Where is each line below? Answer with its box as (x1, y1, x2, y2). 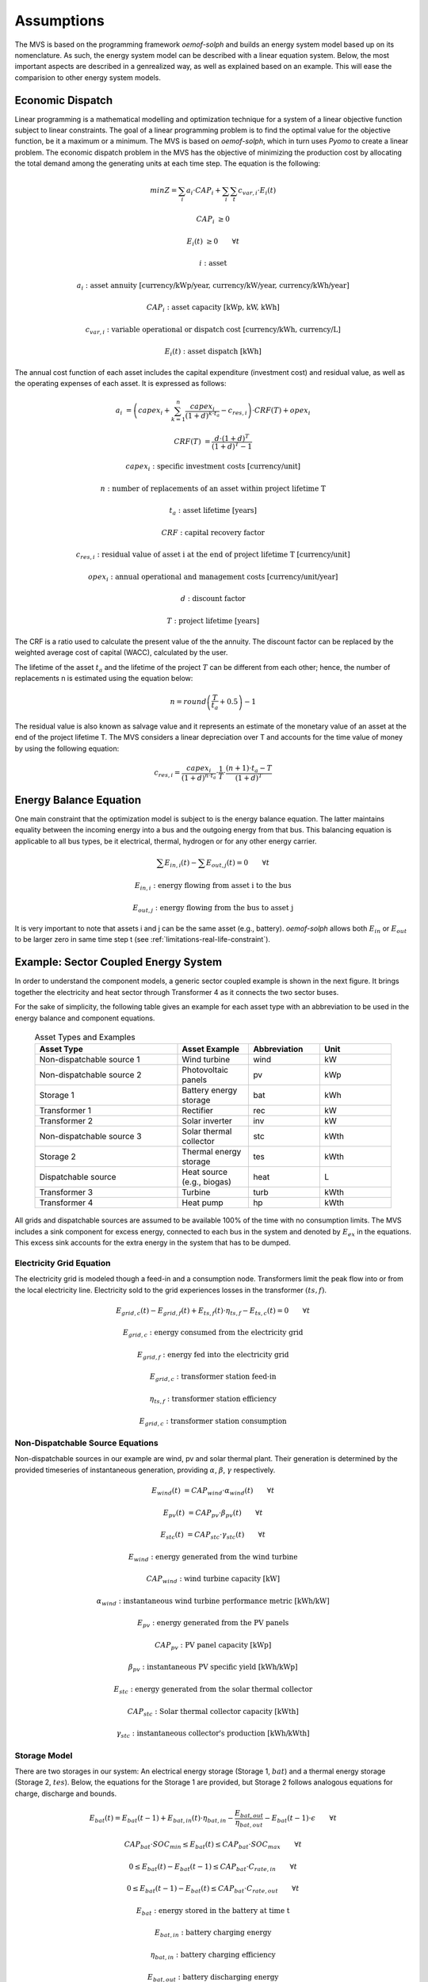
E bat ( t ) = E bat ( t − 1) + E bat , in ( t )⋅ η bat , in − (89, 1814, 234, 1825)
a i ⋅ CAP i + (186, 186, 221, 197)
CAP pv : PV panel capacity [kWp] (155, 1640, 272, 1651)
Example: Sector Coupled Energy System (14, 955, 222, 969)
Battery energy (182, 1085, 238, 1096)
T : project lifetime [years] (166, 616, 260, 626)
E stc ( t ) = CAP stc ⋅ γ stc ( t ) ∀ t (160, 1530, 266, 1541)
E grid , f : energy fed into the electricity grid (137, 1350, 289, 1361)
